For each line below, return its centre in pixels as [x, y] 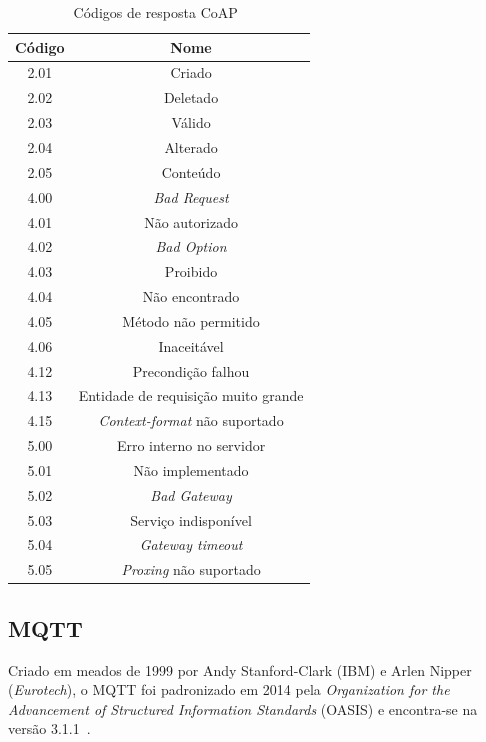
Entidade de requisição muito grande [191, 395]
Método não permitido [191, 320]
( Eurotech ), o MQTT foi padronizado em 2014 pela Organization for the [229, 689]
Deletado [191, 97]
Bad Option [191, 246]
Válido [191, 122]
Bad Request [191, 196]
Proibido [191, 271]
